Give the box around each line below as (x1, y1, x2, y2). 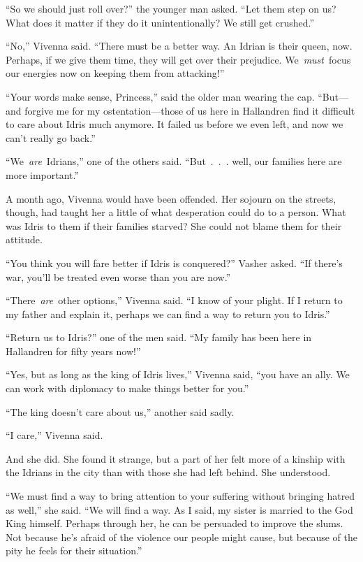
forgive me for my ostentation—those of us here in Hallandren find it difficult (24, 103, 355, 117)
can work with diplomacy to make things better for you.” (6, 381, 249, 396)
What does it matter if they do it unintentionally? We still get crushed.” (6, 15, 315, 29)
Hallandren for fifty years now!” (6, 343, 141, 358)
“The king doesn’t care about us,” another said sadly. (6, 404, 235, 419)
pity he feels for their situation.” (6, 543, 142, 558)
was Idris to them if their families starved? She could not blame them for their (6, 218, 342, 233)
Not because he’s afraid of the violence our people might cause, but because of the (6, 529, 357, 544)
